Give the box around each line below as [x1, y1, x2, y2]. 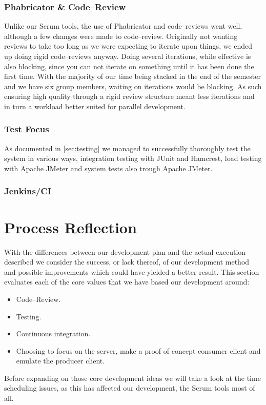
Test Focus [4, 123, 49, 135]
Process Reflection [4, 216, 137, 237]
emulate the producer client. [16, 355, 105, 366]
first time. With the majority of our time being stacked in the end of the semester [4, 71, 261, 82]
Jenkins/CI [4, 185, 51, 197]
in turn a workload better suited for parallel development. [4, 100, 186, 111]
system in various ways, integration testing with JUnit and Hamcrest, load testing [4, 153, 262, 164]
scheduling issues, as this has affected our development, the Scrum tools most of [4, 382, 255, 393]
